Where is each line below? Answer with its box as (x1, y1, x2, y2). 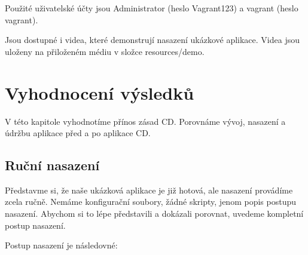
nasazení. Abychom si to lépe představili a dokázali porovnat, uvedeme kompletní (5, 207, 304, 220)
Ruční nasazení (5, 156, 100, 174)
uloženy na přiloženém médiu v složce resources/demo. (5, 45, 205, 57)
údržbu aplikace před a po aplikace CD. (5, 127, 151, 139)
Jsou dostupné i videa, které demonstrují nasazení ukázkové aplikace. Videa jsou (5, 33, 300, 46)
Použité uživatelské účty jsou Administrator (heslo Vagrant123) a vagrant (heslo (5, 2, 298, 14)
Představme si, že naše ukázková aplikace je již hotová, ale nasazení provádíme (5, 183, 293, 196)
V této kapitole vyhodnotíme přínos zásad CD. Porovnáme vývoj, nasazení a (5, 115, 286, 127)
